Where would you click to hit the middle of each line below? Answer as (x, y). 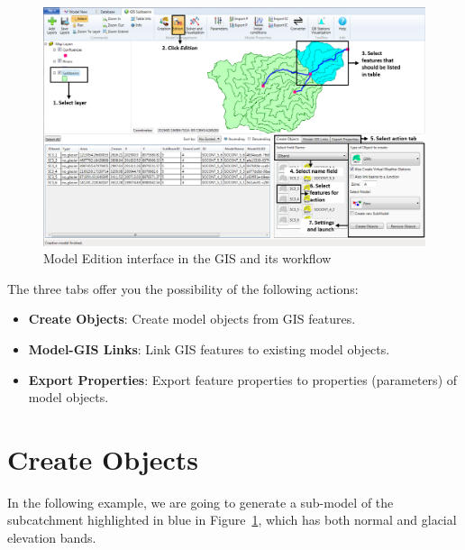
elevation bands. (52, 538)
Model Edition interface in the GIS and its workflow (187, 258)
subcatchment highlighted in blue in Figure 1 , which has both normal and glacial (232, 520)
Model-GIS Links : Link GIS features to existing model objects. (209, 348)
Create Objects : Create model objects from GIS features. (192, 319)
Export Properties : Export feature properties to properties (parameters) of (243, 379)
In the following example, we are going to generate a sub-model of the (201, 502)
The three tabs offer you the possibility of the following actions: (183, 288)
